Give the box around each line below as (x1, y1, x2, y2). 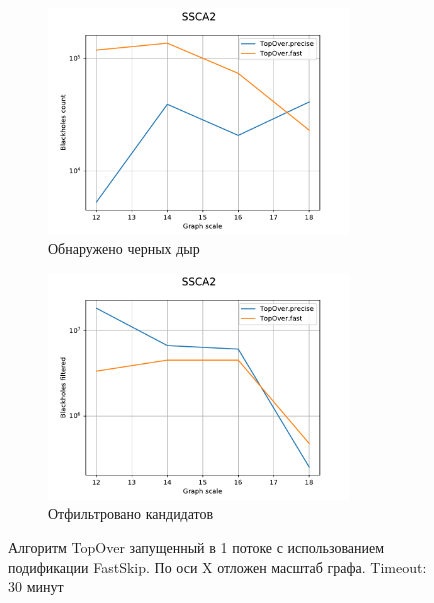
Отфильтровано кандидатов (48, 503, 214, 524)
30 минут (8, 576, 64, 597)
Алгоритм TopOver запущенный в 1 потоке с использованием (8, 536, 385, 557)
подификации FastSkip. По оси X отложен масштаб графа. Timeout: (8, 556, 427, 577)
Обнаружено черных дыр (48, 238, 200, 259)
